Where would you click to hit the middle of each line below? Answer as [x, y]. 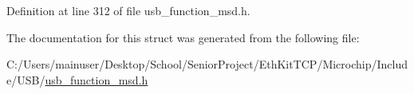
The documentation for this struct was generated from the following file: [183, 37]
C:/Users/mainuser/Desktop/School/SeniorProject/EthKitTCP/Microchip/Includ [207, 64]
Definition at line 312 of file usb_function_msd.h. [128, 10]
